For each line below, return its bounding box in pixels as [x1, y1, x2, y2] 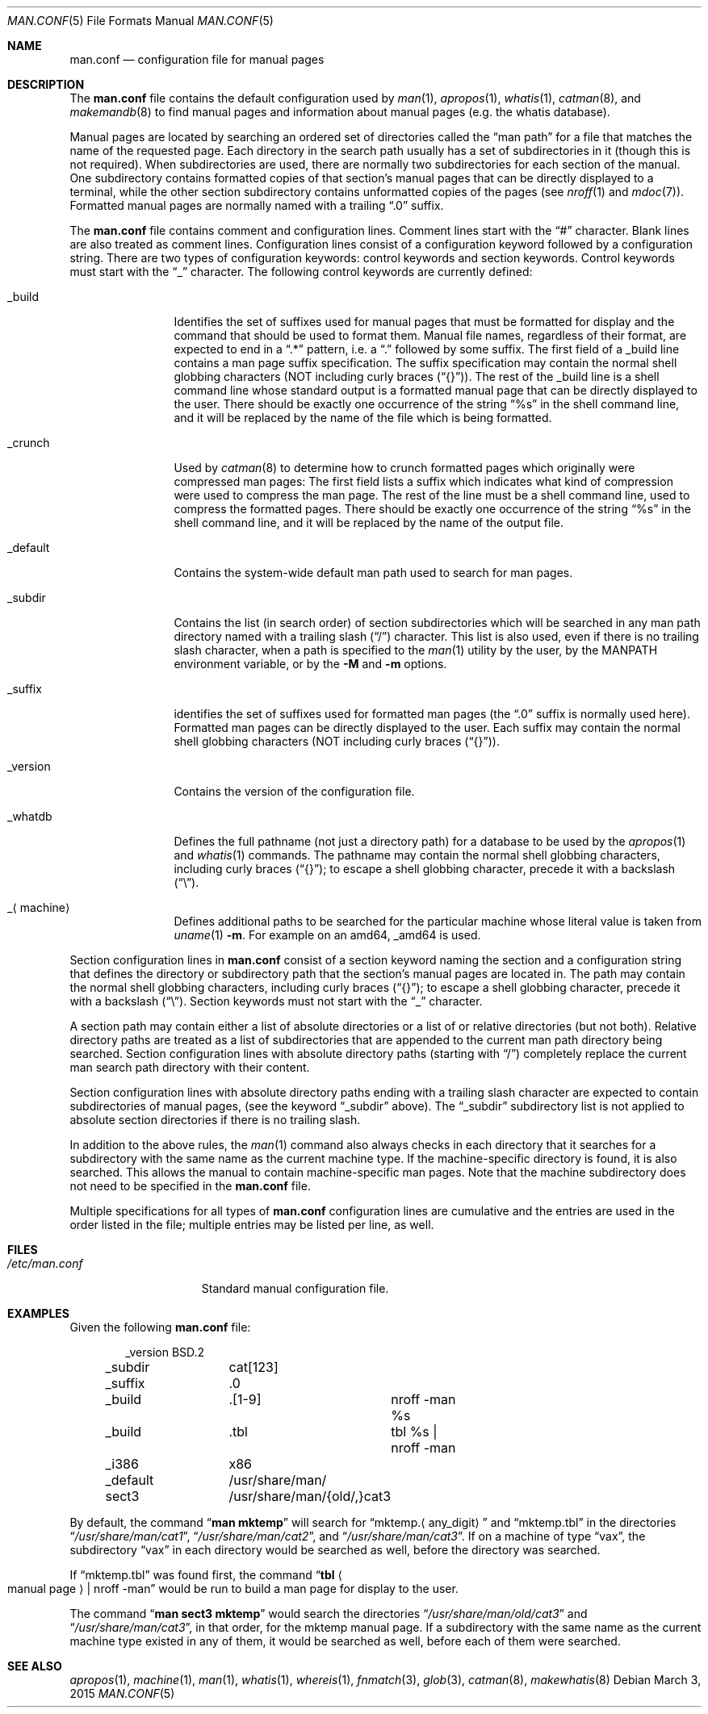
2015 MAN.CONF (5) [69, 1687, 175, 1700]
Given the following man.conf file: [69, 1320, 251, 1334]
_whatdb [7, 809, 52, 823]
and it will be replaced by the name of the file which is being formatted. [174, 411, 552, 424]
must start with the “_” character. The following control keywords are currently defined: [69, 265, 533, 278]
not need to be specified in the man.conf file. [69, 1179, 311, 1193]
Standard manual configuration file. [201, 1281, 389, 1295]
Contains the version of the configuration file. [174, 784, 415, 798]
